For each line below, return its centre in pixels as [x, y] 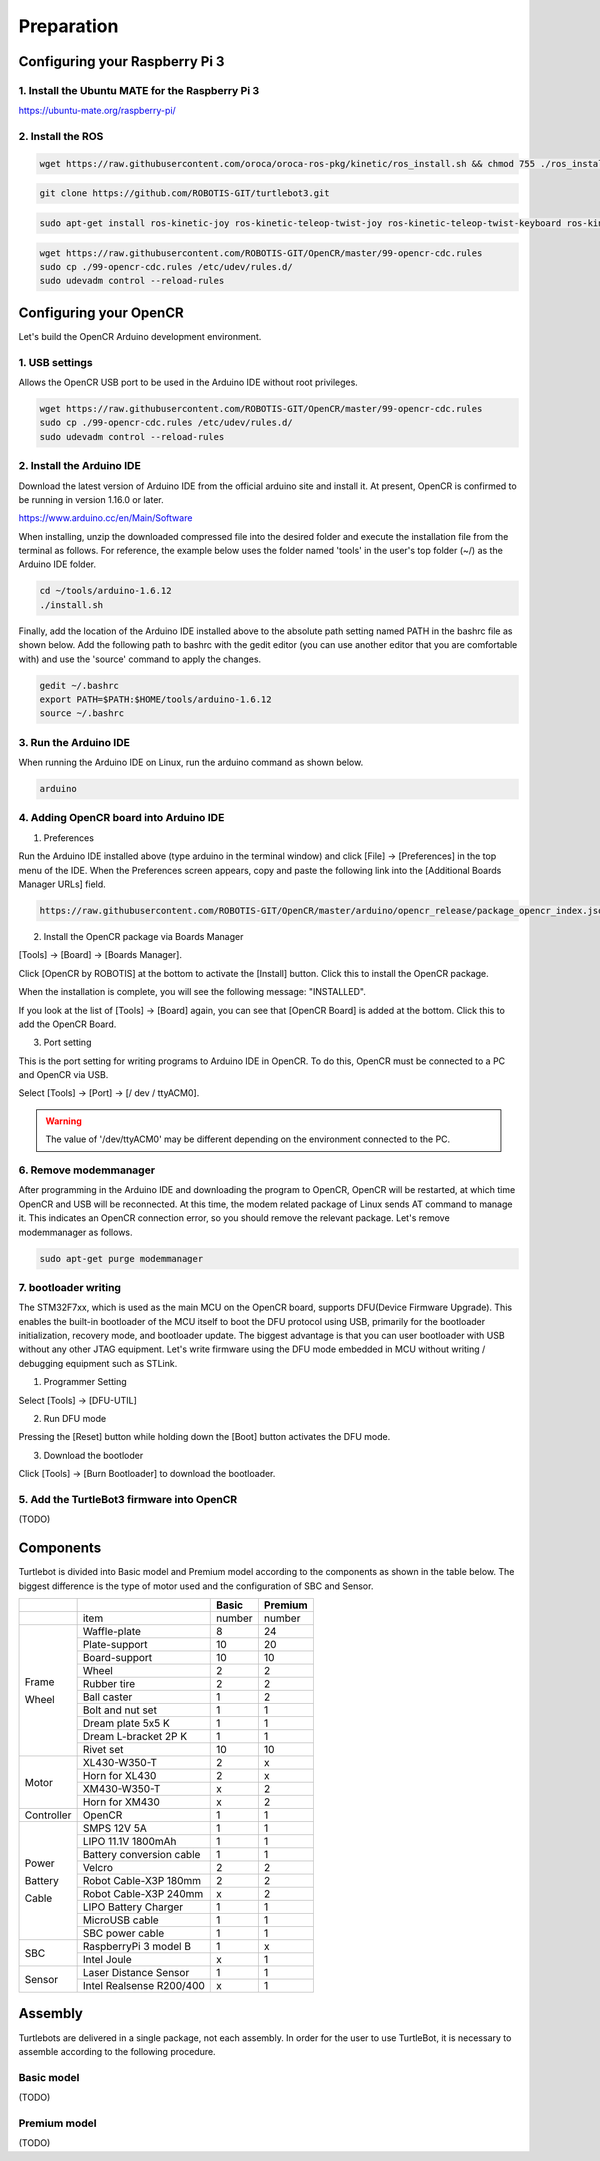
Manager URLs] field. [62, 884]
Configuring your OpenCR [101, 312]
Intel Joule [107, 1960]
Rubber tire [109, 1684]
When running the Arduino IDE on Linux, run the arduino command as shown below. [191, 762]
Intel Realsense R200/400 [143, 1986]
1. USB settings [56, 362]
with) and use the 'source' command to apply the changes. [140, 659]
